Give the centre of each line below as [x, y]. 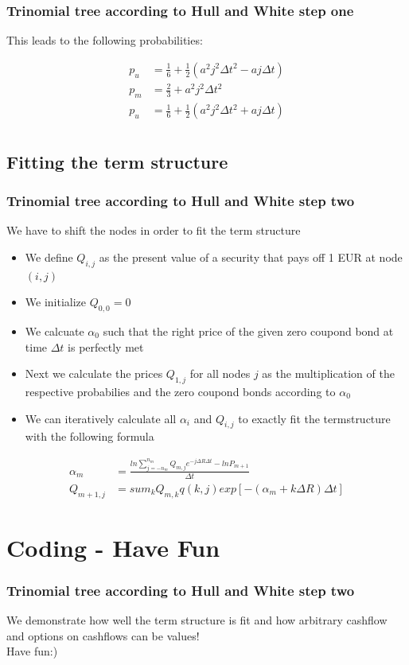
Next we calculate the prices [94, 373]
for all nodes [220, 373]
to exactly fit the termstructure [314, 418]
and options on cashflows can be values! [103, 635]
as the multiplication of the [328, 373]
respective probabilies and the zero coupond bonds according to [180, 392]
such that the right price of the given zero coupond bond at [248, 331]
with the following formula [90, 436]
